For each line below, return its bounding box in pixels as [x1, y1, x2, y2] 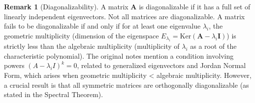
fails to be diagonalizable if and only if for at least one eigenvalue [4, 21, 201, 31]
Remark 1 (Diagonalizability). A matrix [4, 1, 128, 11]
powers [4, 60, 25, 70]
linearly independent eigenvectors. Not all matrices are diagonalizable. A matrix [4, 11, 245, 21]
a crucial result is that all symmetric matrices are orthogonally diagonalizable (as [4, 79, 249, 90]
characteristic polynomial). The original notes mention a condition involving [4, 50, 234, 61]
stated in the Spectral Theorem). [4, 89, 103, 100]
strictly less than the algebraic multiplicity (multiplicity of [4, 41, 180, 51]
